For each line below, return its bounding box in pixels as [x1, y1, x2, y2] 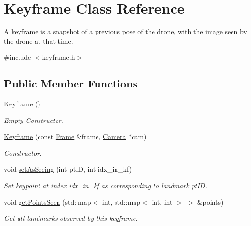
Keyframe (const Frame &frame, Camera [4, 131, 126, 141]
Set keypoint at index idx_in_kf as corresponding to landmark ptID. [4, 180, 207, 191]
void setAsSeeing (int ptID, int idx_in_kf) [4, 164, 132, 174]
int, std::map [102, 196, 141, 207]
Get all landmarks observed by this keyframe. [4, 213, 138, 223]
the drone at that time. [4, 35, 73, 46]
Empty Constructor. [4, 115, 63, 125]
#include [4, 52, 31, 62]
